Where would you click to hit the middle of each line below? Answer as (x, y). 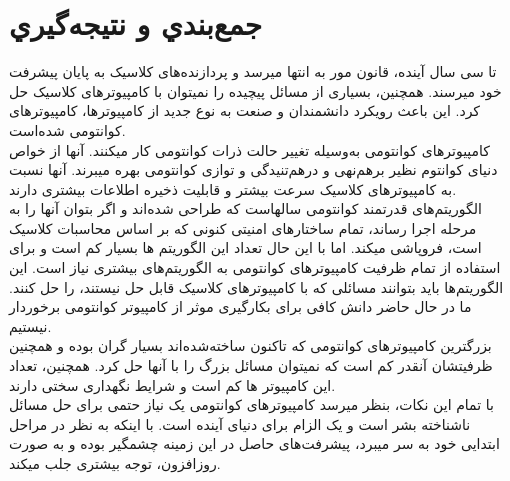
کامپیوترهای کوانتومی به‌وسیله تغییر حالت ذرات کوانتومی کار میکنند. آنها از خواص (250, 149)
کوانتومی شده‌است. (67, 129)
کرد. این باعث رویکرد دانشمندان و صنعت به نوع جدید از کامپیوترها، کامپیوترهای (245, 110)
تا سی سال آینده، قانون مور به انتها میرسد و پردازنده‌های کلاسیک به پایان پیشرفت (253, 71)
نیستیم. (30, 325)
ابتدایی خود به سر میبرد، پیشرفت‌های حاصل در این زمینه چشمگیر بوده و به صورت (254, 443)
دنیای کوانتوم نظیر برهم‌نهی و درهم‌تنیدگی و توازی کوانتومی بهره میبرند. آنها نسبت (253, 169)
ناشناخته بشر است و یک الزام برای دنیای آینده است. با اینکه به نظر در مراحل (240, 423)
